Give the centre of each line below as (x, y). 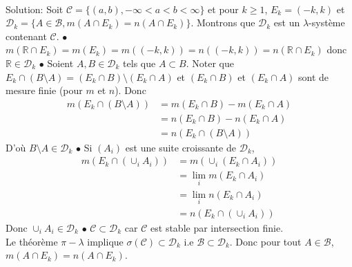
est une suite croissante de (180, 147)
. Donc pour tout (265, 241)
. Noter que (210, 63)
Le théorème (32, 241)
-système (327, 22)
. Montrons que (223, 22)
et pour (223, 9)
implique (105, 241)
